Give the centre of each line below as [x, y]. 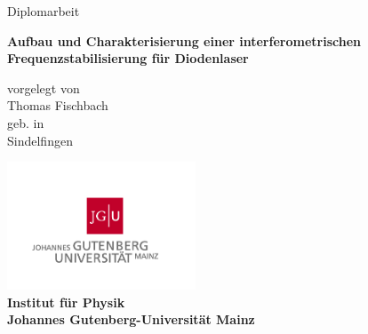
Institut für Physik [66, 302]
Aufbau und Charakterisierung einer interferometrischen [184, 40]
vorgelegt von [44, 87]
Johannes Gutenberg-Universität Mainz [131, 319]
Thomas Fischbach [58, 105]
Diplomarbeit [44, 11]
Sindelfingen [40, 140]
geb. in [26, 122]
